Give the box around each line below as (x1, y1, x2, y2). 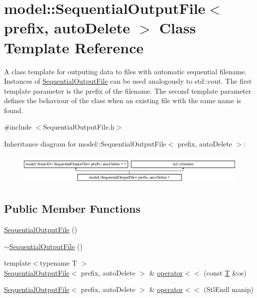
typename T (40, 258, 77, 268)
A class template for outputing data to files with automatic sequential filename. (4, 66, 247, 76)
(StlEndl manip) (204, 284, 254, 295)
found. (4, 105, 23, 115)
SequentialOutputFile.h (43, 122, 115, 132)
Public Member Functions (4, 201, 140, 216)
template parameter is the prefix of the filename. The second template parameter (4, 85, 252, 96)
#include (4, 122, 32, 132)
